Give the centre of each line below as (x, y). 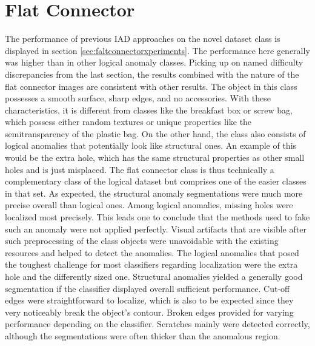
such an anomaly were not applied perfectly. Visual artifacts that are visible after (156, 229)
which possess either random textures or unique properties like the (128, 122)
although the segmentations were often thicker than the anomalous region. (143, 335)
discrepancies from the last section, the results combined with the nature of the (152, 74)
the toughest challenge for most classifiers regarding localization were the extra (151, 264)
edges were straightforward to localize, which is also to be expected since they (149, 300)
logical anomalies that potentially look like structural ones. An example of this (151, 145)
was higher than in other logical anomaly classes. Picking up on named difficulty (154, 62)
